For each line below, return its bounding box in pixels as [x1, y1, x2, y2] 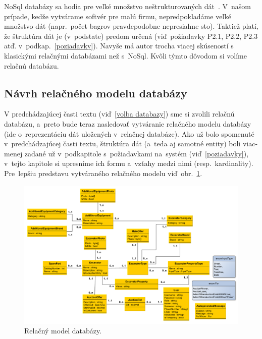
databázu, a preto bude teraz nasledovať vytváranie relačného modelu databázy [4, 118, 251, 129]
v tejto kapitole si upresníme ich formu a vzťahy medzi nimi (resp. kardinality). [4, 158, 253, 168]
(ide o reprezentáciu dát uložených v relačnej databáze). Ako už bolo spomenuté [4, 128, 254, 139]
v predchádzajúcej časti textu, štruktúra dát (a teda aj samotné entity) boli [4, 138, 241, 149]
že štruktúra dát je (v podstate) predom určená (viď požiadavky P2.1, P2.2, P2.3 [4, 30, 258, 41]
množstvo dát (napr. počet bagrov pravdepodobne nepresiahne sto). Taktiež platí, [4, 21, 258, 31]
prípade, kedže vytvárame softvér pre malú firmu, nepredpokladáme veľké [4, 11, 231, 21]
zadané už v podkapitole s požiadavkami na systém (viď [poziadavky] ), [24, 148, 249, 158]
